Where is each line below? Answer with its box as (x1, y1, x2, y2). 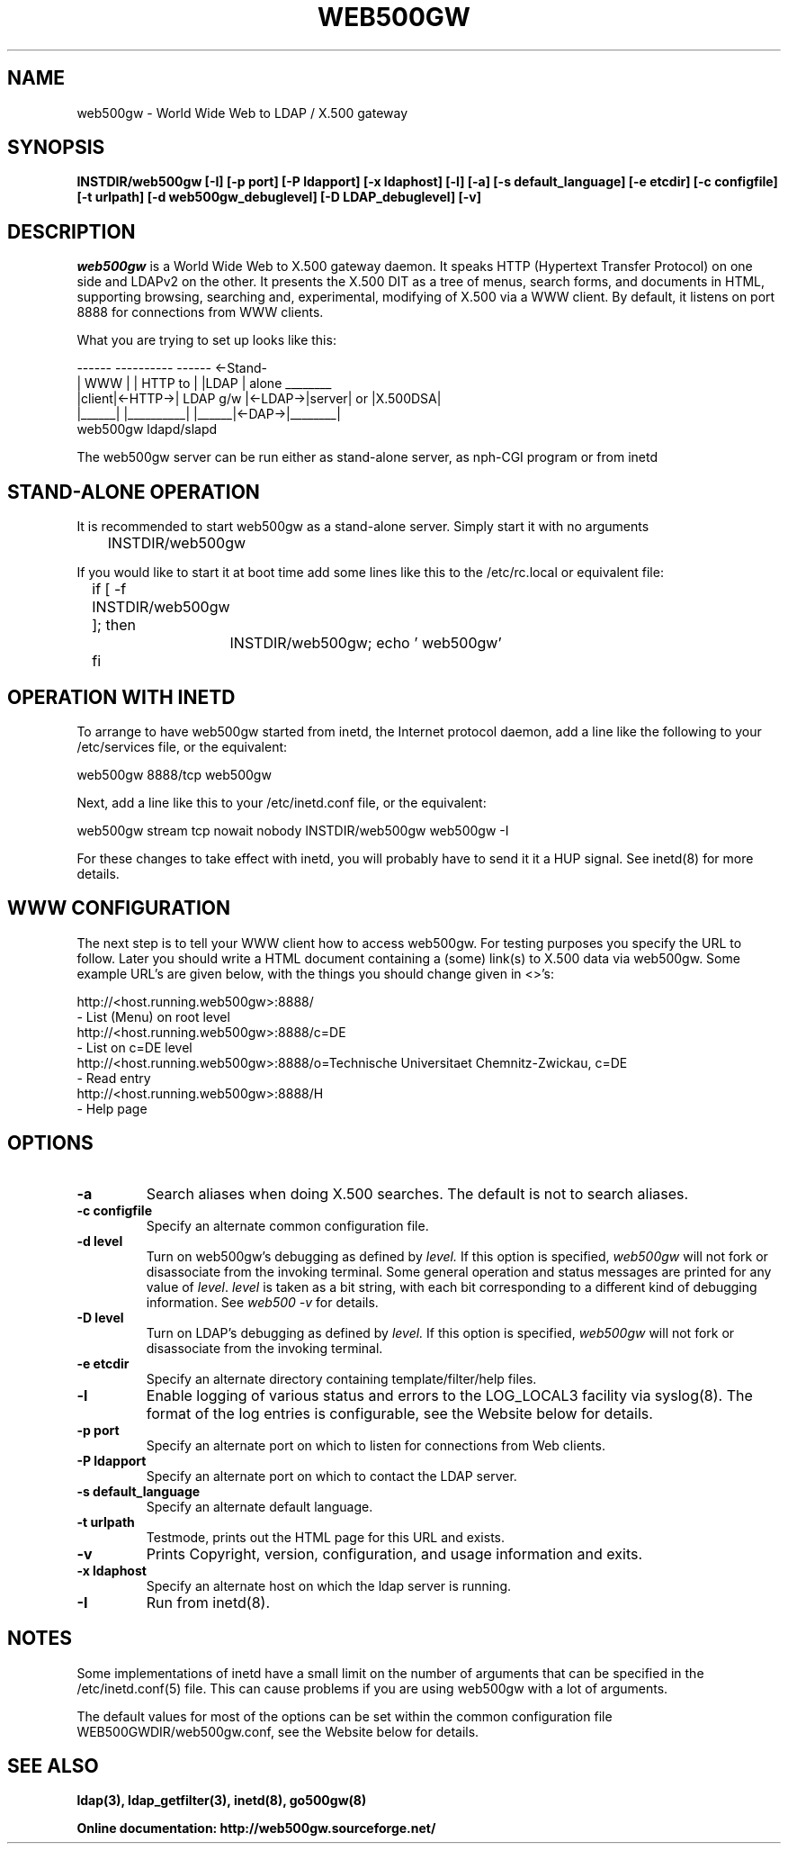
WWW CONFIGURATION (7, 897, 231, 920)
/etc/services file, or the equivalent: (76, 738, 288, 754)
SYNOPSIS (7, 136, 105, 159)
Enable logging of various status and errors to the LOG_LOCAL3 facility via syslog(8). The (146, 1386, 753, 1404)
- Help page (76, 1100, 148, 1116)
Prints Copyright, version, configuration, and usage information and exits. (146, 1544, 643, 1563)
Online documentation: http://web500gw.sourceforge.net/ (76, 1820, 436, 1837)
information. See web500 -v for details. (146, 1294, 379, 1310)
